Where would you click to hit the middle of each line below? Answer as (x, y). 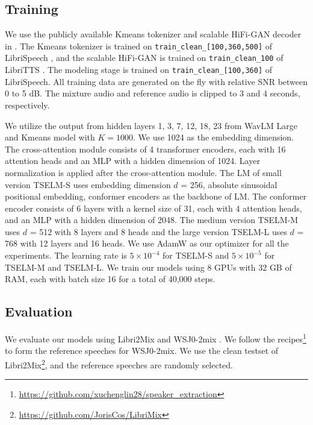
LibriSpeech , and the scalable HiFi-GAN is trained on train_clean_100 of (144, 58)
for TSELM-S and (196, 255)
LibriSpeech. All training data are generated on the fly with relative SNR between (156, 81)
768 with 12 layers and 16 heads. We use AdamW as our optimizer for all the (147, 243)
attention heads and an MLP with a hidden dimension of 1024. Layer (132, 161)
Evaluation (39, 311)
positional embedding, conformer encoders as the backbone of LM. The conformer (156, 196)
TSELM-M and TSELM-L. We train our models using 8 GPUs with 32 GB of (148, 267)
